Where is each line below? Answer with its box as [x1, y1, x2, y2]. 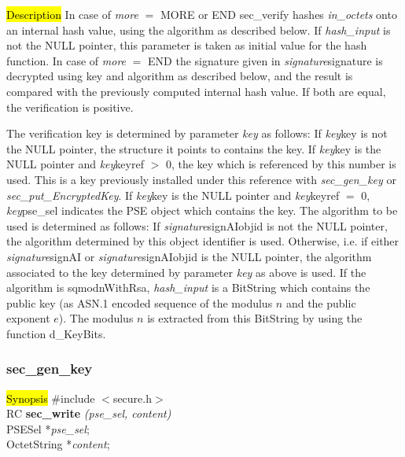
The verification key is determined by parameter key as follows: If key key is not [6, 125, 388, 142]
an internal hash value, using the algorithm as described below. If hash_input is [6, 21, 391, 38]
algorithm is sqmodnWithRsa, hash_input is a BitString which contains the [6, 279, 370, 296]
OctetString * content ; [6, 436, 110, 452]
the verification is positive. [6, 98, 134, 115]
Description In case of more [6, 6, 138, 22]
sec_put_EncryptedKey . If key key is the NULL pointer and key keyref [6, 186, 340, 203]
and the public [285, 294, 356, 311]
